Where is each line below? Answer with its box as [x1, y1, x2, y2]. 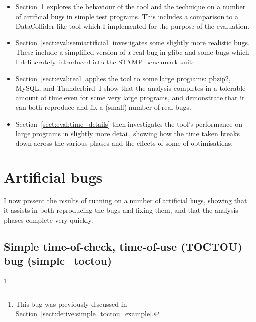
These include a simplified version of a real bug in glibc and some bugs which [15, 47, 249, 57]
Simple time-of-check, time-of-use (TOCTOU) [4, 239, 242, 254]
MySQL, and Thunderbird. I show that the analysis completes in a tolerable [15, 83, 246, 93]
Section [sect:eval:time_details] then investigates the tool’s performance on [15, 118, 242, 129]
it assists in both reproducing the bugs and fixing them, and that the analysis [4, 205, 238, 215]
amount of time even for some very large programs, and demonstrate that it [15, 92, 245, 102]
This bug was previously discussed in [15, 298, 127, 309]
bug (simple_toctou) [4, 253, 112, 268]
